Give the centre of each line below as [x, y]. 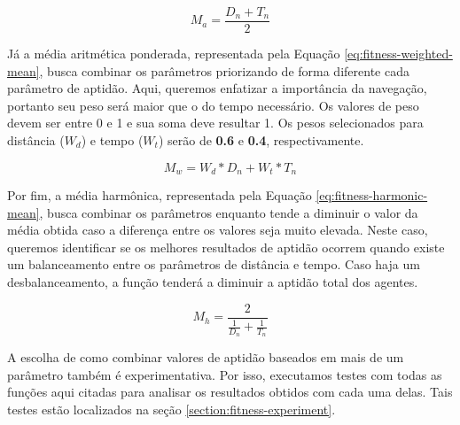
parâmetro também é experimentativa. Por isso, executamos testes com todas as [225, 374]
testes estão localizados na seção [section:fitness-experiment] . [172, 410]
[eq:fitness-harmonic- [372, 195]
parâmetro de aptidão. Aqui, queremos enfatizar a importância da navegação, [217, 88]
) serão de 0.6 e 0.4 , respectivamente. [261, 140]
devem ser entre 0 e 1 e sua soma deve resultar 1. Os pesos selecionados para [215, 123]
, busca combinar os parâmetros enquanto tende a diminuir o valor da [229, 212]
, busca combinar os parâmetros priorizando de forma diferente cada [224, 70]
